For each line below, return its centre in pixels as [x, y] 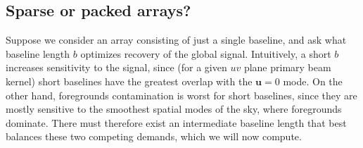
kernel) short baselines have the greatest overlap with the [129, 81]
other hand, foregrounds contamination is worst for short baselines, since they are [181, 95]
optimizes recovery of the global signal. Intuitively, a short [206, 53]
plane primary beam [287, 67]
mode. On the [313, 81]
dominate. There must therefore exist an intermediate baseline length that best [176, 122]
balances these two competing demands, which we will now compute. [154, 136]
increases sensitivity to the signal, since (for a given [116, 67]
